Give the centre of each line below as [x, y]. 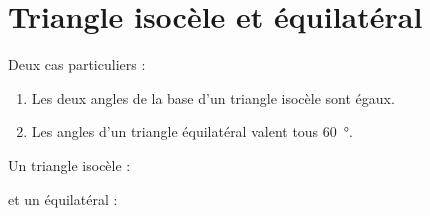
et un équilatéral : [63, 198]
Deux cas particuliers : [77, 64]
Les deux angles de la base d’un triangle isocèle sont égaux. [213, 97]
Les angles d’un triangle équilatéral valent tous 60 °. [192, 131]
